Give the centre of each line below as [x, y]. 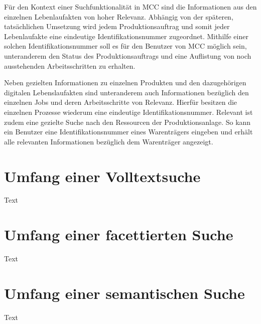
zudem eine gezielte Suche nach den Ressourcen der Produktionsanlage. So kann [127, 122]
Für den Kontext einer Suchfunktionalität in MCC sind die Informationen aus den [130, 7]
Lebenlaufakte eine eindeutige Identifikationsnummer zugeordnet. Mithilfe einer [126, 36]
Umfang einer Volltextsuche [102, 176]
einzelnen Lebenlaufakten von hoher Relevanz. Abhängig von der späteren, [119, 16]
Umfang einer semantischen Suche [124, 293]
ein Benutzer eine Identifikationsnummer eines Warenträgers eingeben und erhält [128, 132]
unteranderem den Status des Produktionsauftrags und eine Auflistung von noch [128, 55]
